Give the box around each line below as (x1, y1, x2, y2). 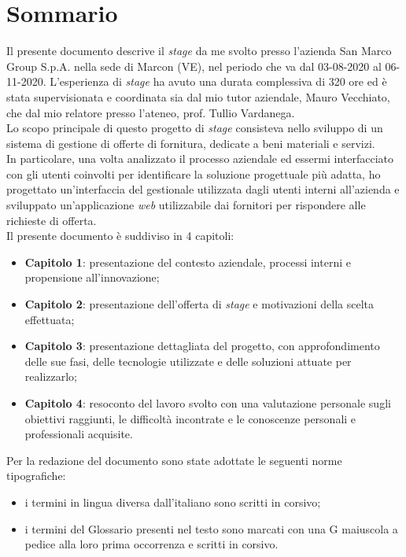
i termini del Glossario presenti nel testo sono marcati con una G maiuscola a (24, 520, 398, 537)
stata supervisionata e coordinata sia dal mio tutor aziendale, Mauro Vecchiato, (6, 88, 390, 105)
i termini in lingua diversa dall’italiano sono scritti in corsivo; (24, 493, 321, 510)
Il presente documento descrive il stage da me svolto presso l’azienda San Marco (6, 42, 392, 59)
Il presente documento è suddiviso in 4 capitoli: (6, 227, 234, 244)
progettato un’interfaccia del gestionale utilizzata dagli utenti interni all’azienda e (6, 181, 400, 197)
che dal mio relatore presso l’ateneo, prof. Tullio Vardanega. (6, 104, 295, 120)
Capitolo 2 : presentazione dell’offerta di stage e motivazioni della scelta (24, 296, 375, 312)
